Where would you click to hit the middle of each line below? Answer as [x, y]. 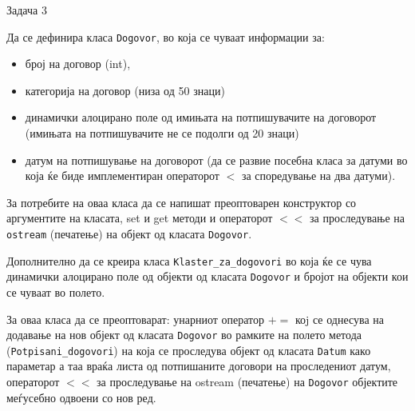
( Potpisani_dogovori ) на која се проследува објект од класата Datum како [189, 350]
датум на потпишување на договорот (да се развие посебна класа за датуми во [216, 160]
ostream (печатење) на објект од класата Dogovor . [129, 233]
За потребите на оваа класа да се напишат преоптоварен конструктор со [182, 202]
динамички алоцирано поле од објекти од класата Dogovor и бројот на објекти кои [207, 276]
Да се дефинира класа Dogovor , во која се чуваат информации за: [166, 36]
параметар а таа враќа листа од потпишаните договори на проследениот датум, [199, 366]
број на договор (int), [78, 64]
